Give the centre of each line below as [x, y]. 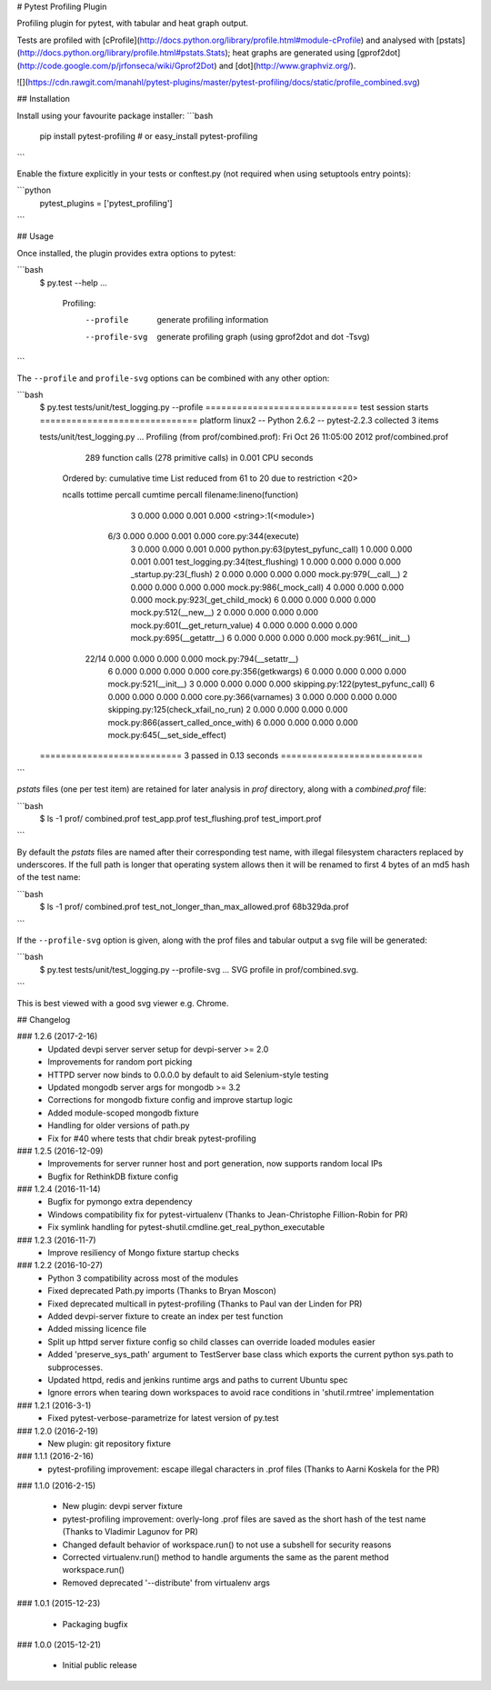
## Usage [35, 236]
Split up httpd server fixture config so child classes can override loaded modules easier [212, 1342]
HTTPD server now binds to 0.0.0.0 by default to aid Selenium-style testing [188, 1075]
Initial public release [100, 1665]
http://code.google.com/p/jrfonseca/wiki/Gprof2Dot [117, 65]
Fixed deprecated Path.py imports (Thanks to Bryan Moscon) [162, 1291]
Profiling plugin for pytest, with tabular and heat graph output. [133, 24]
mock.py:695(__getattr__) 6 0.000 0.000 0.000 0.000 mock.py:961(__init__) [271, 638]
